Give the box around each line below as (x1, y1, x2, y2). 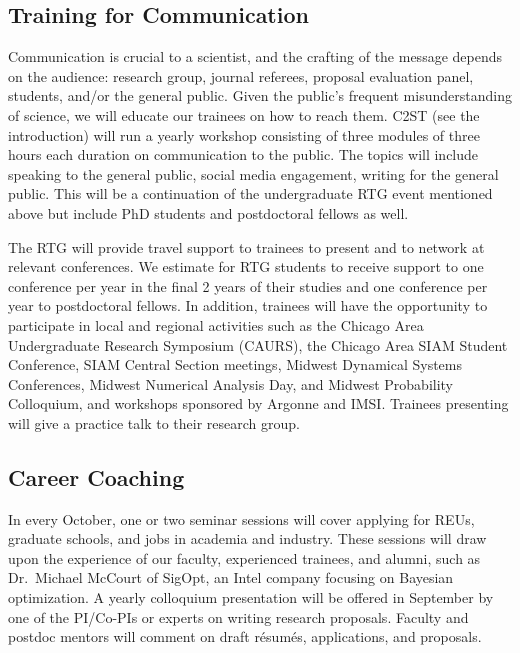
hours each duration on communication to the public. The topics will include (8, 144, 479, 165)
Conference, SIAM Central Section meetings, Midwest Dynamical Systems (8, 354, 462, 375)
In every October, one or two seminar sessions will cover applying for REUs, (8, 508, 475, 529)
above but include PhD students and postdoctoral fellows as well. (8, 202, 409, 223)
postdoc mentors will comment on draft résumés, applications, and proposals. (8, 626, 482, 647)
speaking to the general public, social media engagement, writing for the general (8, 163, 499, 184)
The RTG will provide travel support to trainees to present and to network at (8, 236, 485, 257)
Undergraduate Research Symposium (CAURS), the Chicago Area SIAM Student (8, 334, 508, 355)
